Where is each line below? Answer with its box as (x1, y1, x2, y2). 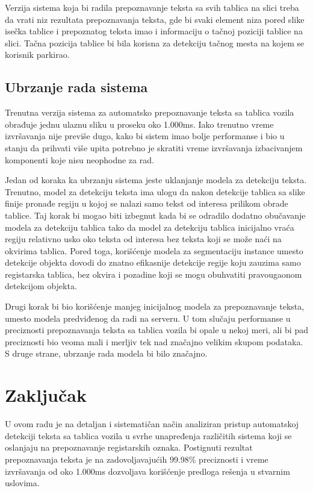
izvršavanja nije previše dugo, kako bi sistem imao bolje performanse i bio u (5, 130, 285, 142)
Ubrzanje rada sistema (5, 78, 148, 96)
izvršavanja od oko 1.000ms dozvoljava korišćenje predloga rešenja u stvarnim (5, 464, 290, 477)
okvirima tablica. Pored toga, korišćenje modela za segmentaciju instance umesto (5, 244, 303, 257)
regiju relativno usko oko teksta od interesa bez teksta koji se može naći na (5, 233, 282, 245)
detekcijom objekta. (5, 280, 77, 292)
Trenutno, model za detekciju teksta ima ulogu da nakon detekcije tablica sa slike (5, 185, 305, 198)
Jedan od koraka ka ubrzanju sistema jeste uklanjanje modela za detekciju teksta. (5, 174, 307, 186)
